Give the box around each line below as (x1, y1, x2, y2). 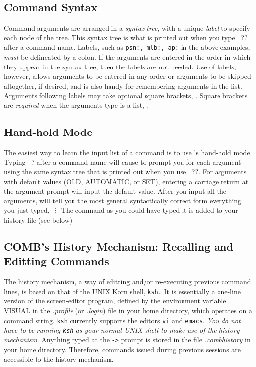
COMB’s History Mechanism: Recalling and (4, 238, 233, 254)
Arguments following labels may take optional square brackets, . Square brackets (4, 90, 248, 100)
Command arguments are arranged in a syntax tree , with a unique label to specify (4, 23, 250, 33)
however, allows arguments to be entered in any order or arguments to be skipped (4, 71, 251, 81)
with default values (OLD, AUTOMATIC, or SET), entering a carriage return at (4, 176, 249, 186)
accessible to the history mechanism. (4, 354, 114, 364)
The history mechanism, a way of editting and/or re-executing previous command (4, 276, 251, 287)
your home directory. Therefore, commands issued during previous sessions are (4, 344, 241, 354)
